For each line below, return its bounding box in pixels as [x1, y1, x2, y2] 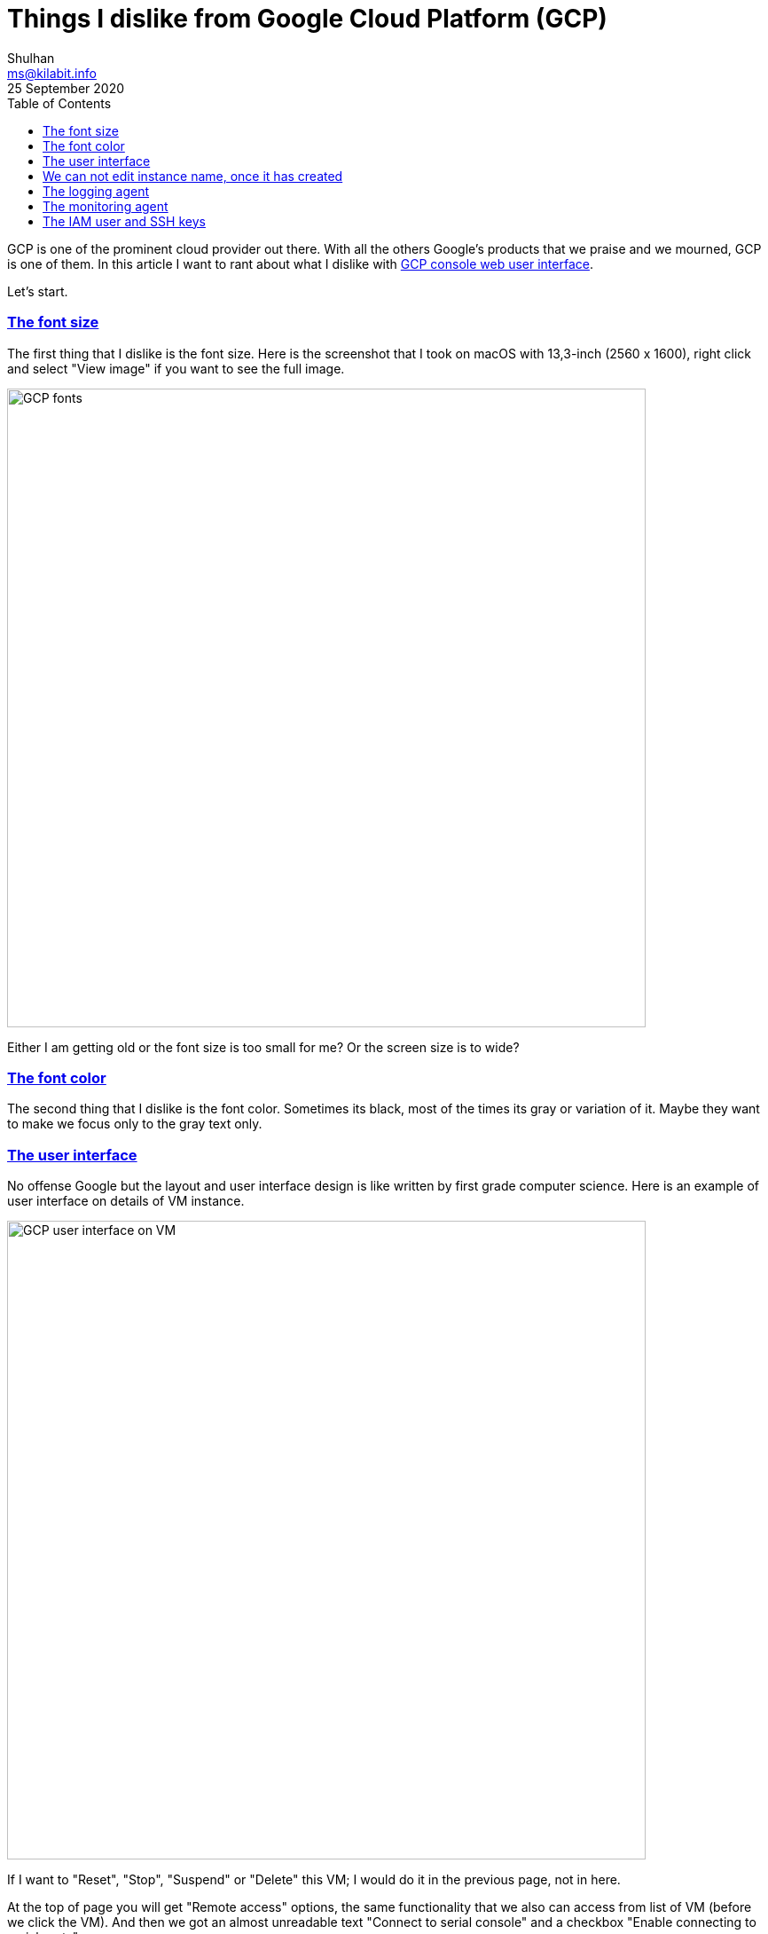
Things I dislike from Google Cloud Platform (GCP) [7, 4, 607, 34]
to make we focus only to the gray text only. [7, 1116, 263, 1132]
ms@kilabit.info [7, 65, 97, 81]
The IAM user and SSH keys [43, 213, 206, 229]
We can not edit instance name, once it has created [43, 168, 343, 184]
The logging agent [43, 183, 150, 199]
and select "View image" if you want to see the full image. [7, 360, 345, 376]
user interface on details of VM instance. [7, 1193, 245, 1208]
